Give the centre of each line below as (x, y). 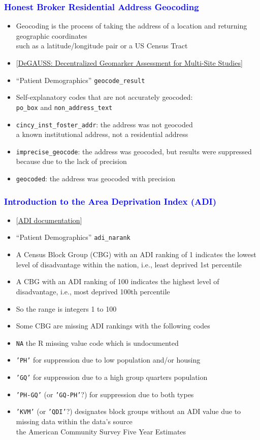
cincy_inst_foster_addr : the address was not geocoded (104, 124)
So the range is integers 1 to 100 (66, 308)
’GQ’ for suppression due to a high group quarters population (112, 377)
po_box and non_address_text (64, 107)
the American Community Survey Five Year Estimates (101, 431)
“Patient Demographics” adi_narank (73, 237)
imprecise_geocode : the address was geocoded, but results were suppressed (134, 151)
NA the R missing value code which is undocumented (97, 342)
